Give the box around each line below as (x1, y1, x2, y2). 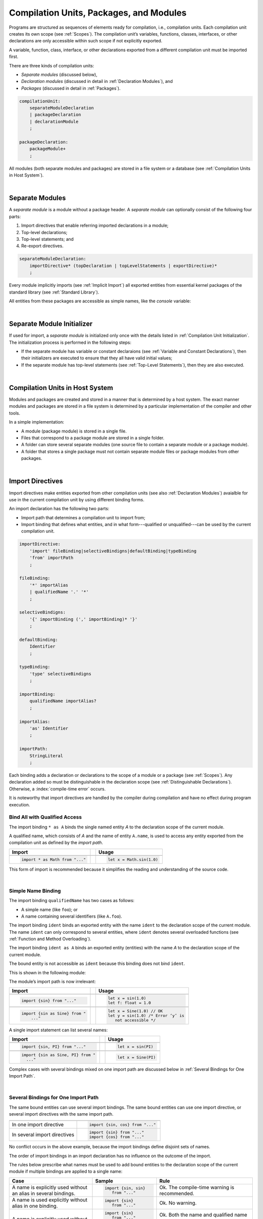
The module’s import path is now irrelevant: (9, 979, 96, 984)
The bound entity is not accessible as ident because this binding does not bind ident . (9, 961, 185, 966)
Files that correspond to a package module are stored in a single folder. (21, 435, 165, 441)
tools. (9, 410, 20, 416)
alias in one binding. (12, 1202, 58, 1209)
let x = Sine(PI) (117, 1055, 156, 1060)
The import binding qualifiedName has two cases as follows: (9, 898, 135, 904)
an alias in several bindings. (12, 1190, 75, 1197)
